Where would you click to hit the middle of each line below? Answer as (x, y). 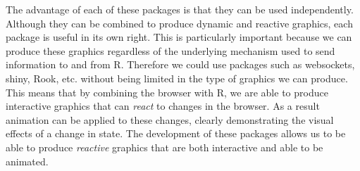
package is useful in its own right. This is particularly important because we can (179, 37)
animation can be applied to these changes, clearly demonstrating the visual (170, 119)
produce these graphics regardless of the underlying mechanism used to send (170, 50)
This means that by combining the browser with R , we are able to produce (167, 92)
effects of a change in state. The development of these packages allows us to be (176, 133)
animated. (27, 161)
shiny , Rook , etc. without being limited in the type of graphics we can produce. (177, 78)
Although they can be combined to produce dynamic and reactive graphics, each (179, 23)
